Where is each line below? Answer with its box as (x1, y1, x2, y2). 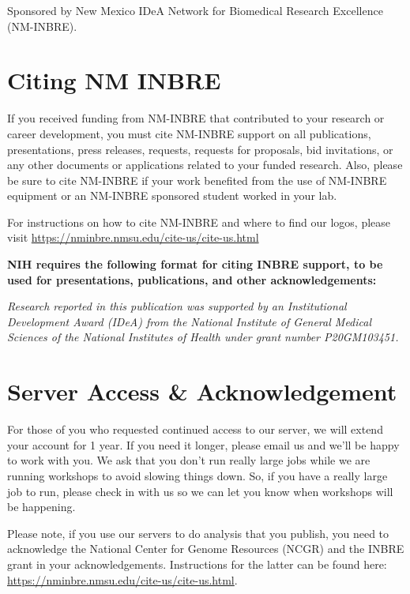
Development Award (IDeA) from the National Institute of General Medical (7, 313, 372, 329)
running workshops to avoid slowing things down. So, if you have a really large (7, 467, 388, 483)
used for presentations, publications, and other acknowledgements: (7, 271, 377, 288)
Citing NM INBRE (7, 64, 221, 96)
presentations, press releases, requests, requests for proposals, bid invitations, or (7, 141, 393, 157)
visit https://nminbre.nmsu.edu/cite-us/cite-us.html (7, 229, 259, 246)
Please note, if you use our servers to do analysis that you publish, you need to (7, 524, 389, 541)
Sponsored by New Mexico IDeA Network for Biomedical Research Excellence (7, 2, 383, 18)
